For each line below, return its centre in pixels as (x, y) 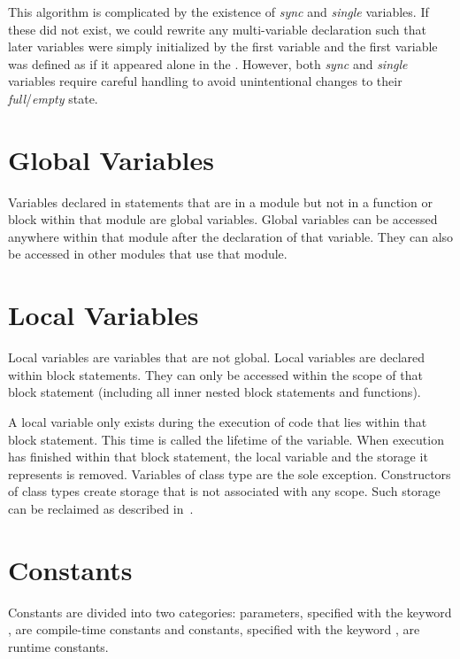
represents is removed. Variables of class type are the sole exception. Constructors (230, 473)
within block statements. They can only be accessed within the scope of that (215, 374)
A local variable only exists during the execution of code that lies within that (218, 421)
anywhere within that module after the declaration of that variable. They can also (231, 236)
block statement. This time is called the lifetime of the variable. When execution (226, 439)
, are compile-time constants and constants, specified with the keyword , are (214, 629)
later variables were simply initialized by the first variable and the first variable (223, 47)
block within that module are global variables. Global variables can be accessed (223, 219)
